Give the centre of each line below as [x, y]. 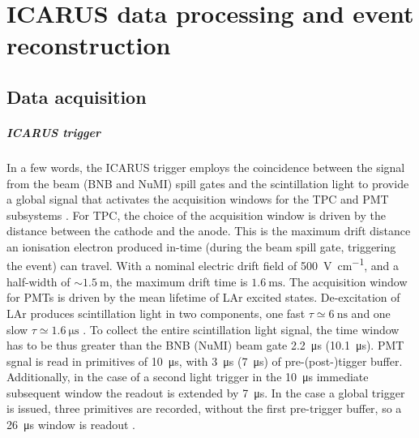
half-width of [38, 281]
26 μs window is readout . [71, 425]
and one [371, 313]
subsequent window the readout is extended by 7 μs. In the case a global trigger [206, 392]
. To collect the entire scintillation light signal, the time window [241, 329]
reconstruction [89, 45]
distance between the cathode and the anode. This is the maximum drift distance [209, 231]
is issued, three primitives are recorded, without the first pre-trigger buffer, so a [204, 408]
